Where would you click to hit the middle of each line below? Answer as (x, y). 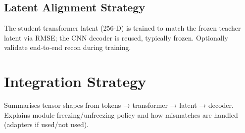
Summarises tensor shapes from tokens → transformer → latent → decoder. (119, 105)
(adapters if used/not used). (47, 124)
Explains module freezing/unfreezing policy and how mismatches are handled (121, 114)
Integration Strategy (75, 81)
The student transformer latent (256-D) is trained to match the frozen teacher (122, 28)
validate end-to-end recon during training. (68, 47)
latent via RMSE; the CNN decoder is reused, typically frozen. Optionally (116, 37)
